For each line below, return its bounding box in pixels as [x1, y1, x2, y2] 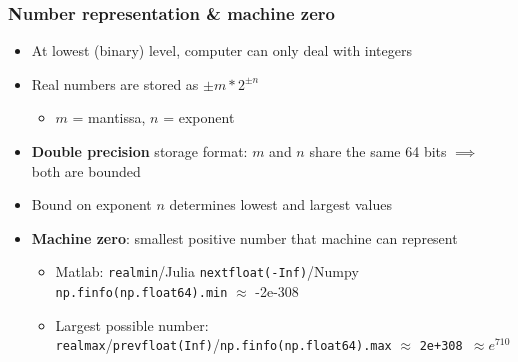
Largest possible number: [55, 314, 209, 335]
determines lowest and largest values [169, 194, 392, 215]
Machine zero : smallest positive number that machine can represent [31, 227, 458, 248]
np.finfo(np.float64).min [55, 286, 228, 301]
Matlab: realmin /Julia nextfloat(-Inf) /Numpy [55, 261, 359, 282]
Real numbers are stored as [31, 73, 199, 94]
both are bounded [31, 160, 141, 181]
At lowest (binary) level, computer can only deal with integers [31, 40, 412, 61]
